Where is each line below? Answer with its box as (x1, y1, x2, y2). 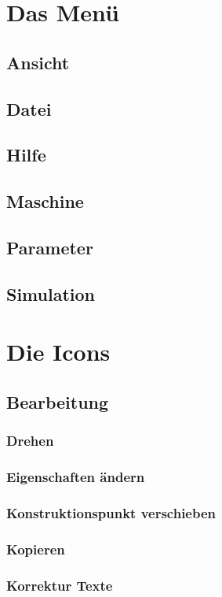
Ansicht (6, 50, 70, 74)
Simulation (6, 281, 96, 306)
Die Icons (6, 336, 111, 368)
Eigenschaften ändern (6, 466, 145, 486)
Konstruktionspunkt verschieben (6, 502, 217, 522)
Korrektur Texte (6, 575, 113, 595)
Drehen (6, 431, 54, 451)
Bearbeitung (6, 389, 109, 413)
